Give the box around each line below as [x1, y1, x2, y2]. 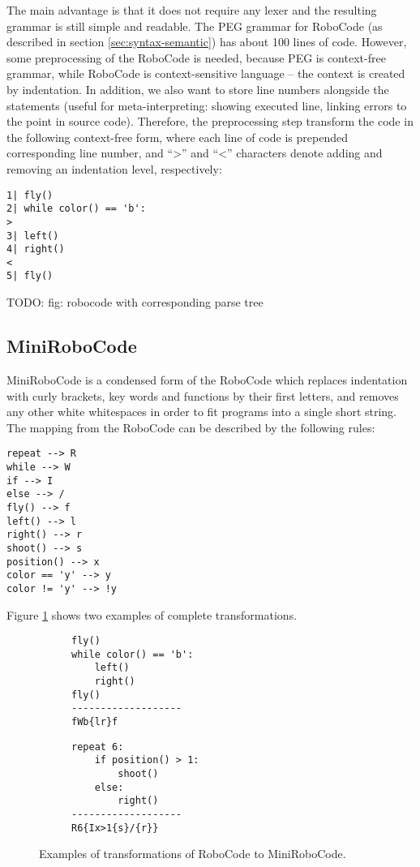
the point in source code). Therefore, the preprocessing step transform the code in [6, 113, 414, 130]
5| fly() [6, 270, 54, 282]
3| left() [6, 230, 59, 242]
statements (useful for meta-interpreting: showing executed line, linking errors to [6, 97, 407, 114]
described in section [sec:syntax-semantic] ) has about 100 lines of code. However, [6, 33, 407, 50]
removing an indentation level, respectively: [6, 160, 222, 177]
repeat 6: [71, 740, 124, 753]
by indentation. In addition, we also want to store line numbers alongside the [6, 80, 389, 97]
